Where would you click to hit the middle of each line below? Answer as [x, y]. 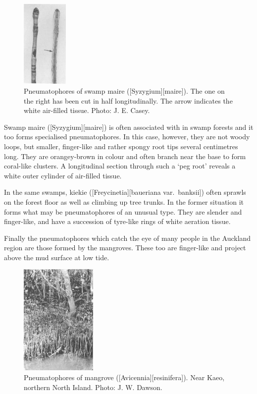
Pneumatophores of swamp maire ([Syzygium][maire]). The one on [124, 90]
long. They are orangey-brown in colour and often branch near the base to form [125, 156]
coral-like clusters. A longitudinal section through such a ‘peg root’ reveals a [120, 166]
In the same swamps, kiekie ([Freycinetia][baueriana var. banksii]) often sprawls [125, 192]
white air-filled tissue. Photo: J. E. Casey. [87, 110]
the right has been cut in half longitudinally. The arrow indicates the [128, 100]
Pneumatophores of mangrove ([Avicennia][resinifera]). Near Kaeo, [124, 377]
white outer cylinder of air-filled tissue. [63, 175]
